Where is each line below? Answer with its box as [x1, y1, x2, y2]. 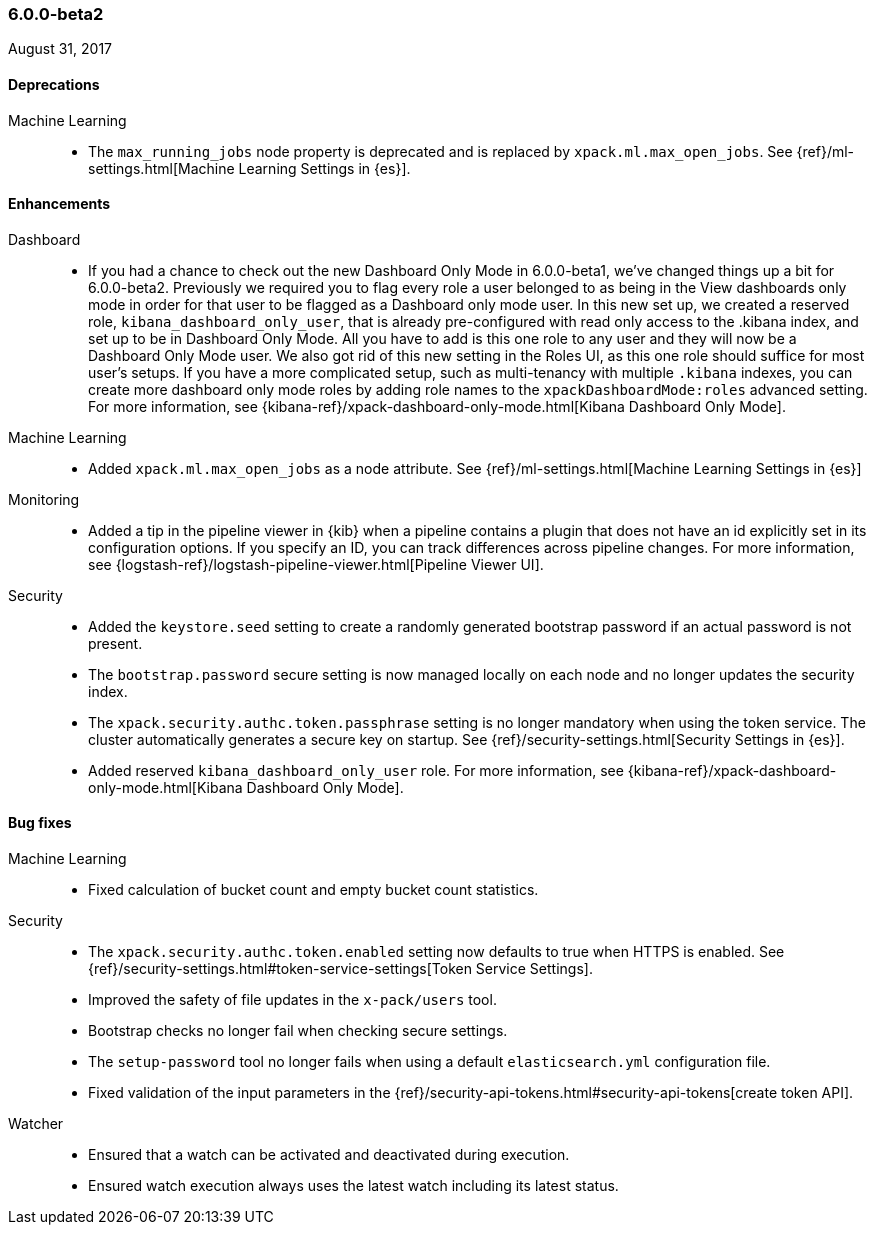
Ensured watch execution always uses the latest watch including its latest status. [88, 1177, 619, 1195]
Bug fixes [8, 814, 72, 832]
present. [88, 634, 143, 652]
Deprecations [8, 75, 100, 93]
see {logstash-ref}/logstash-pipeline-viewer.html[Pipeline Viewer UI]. [88, 555, 544, 573]
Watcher [8, 1115, 64, 1133]
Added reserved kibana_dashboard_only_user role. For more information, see [88, 761, 624, 779]
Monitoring [8, 490, 80, 508]
